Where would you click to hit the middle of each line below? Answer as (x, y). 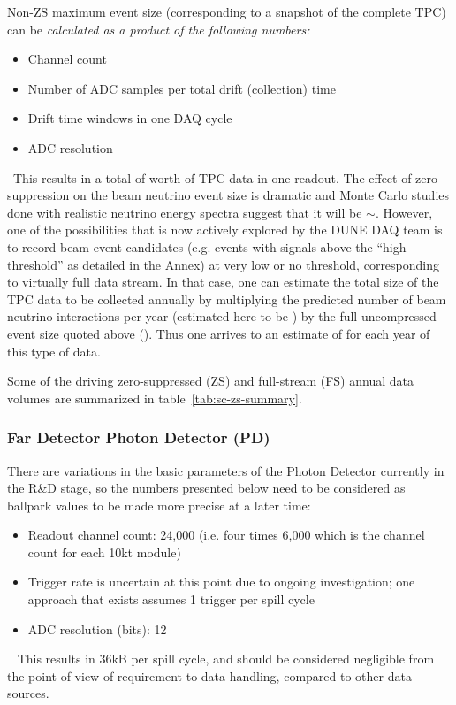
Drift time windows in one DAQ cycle (130, 118)
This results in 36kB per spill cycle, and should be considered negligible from (226, 659)
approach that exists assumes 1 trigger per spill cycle (171, 599)
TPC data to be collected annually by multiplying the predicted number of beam (227, 299)
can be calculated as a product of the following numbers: (159, 29)
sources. (28, 693)
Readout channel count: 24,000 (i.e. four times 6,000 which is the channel (226, 535)
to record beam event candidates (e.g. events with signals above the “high (207, 246)
